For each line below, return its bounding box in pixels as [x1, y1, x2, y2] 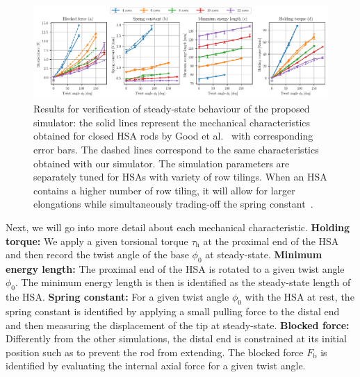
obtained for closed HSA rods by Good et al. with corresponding [33, 128, 313, 143]
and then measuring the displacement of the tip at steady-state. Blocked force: [6, 317, 350, 332]
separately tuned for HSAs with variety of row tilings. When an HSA [33, 169, 327, 184]
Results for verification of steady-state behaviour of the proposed [33, 101, 310, 116]
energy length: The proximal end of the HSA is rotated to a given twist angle [6, 261, 345, 276]
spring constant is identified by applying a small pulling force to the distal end [6, 304, 340, 319]
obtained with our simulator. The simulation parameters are [33, 156, 290, 170]
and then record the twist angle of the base [6, 247, 189, 262]
